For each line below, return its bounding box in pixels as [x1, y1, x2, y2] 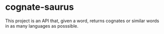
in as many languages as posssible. [5, 23, 79, 29]
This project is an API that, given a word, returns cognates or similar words [5, 18, 159, 24]
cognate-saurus [5, 1, 74, 13]
